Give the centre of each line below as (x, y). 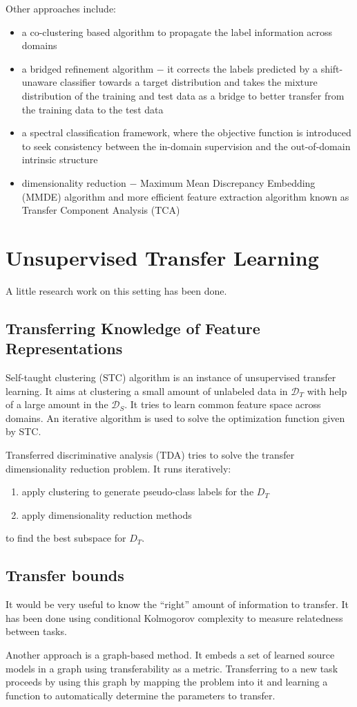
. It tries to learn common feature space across (223, 404)
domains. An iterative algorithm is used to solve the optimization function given (175, 417)
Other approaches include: (61, 8)
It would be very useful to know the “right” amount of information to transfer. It (177, 604)
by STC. (23, 431)
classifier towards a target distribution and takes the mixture (189, 82)
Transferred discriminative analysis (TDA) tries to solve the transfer (150, 454)
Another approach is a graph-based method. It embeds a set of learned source (170, 654)
